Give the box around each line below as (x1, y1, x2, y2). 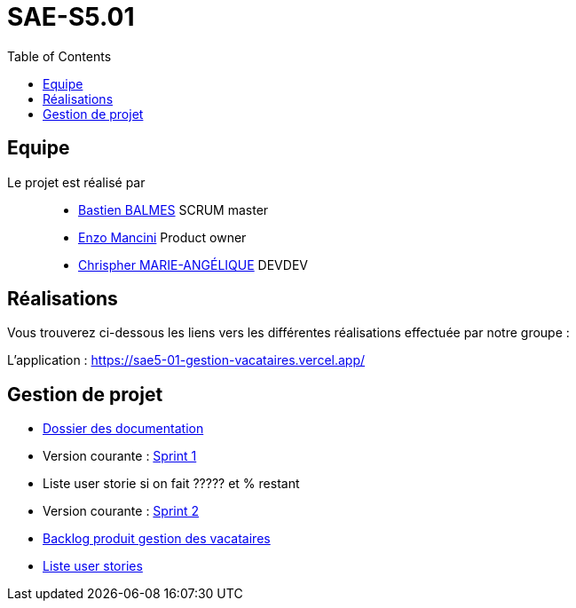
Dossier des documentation (43, 421, 204, 437)
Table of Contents (7, 48, 112, 64)
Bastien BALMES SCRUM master (78, 201, 269, 217)
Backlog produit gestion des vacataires (43, 531, 271, 547)
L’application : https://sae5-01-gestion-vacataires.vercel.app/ (7, 352, 366, 368)
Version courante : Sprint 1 (43, 448, 197, 464)
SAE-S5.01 (7, 2, 135, 32)
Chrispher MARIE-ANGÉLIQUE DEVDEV (78, 257, 308, 272)
